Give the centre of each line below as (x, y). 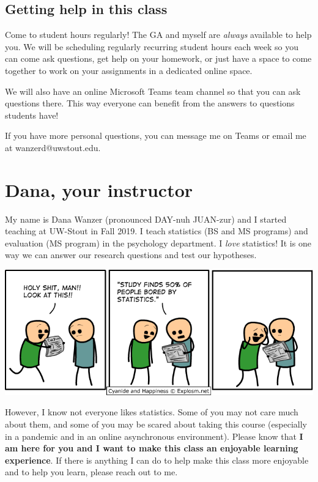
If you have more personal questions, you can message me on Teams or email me (156, 135)
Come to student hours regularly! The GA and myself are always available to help (158, 35)
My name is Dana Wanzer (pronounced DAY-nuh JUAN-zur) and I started (146, 219)
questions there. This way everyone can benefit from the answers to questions (150, 103)
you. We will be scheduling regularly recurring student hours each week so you (152, 46)
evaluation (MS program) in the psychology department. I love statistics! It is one (158, 243)
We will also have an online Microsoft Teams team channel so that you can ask (153, 91)
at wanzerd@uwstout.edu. (53, 147)
